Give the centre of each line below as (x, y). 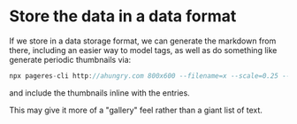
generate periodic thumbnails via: (70, 59)
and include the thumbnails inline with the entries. (99, 93)
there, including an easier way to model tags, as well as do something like (143, 50)
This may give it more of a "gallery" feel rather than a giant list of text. (136, 110)
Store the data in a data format (123, 16)
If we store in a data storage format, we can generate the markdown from (143, 41)
